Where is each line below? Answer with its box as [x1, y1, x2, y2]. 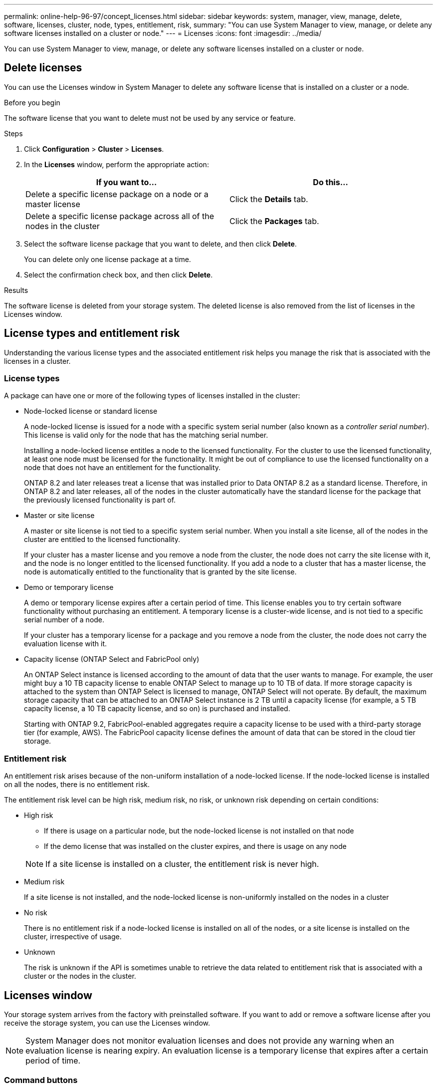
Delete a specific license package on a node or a [25, 189, 209, 199]
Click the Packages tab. [229, 216, 319, 226]
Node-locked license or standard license [24, 407, 158, 416]
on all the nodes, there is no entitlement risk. [4, 780, 150, 789]
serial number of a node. [24, 615, 105, 624]
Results [4, 285, 28, 294]
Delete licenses [4, 61, 82, 74]
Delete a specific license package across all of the [25, 211, 215, 221]
